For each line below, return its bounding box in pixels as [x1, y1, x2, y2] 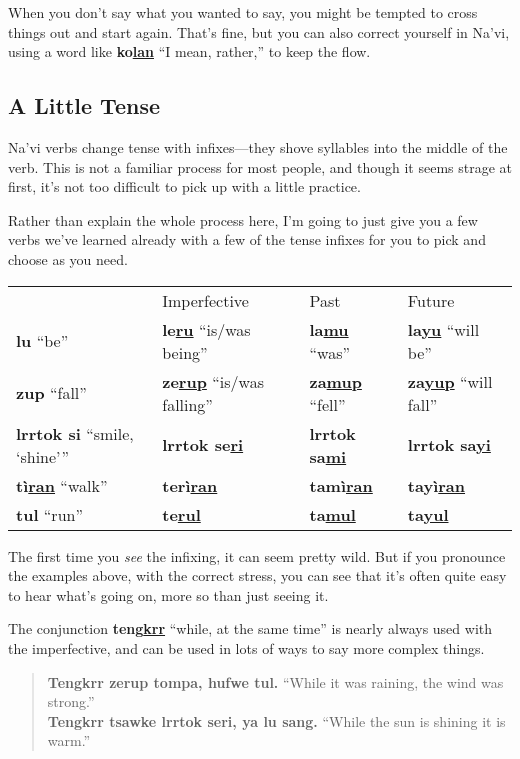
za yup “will [407, 369, 493, 393]
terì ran [162, 473, 218, 497]
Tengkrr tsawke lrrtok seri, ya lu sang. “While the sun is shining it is [47, 710, 506, 731]
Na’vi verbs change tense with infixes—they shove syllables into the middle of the [8, 136, 508, 157]
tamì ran [309, 473, 373, 497]
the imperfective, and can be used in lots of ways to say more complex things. [8, 637, 485, 658]
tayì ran [407, 473, 466, 497]
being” [162, 340, 208, 364]
